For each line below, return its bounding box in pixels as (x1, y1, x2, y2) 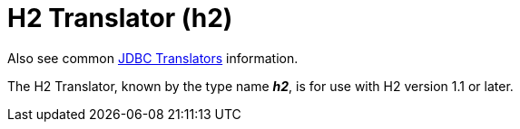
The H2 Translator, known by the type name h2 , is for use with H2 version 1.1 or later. (7, 78, 514, 94)
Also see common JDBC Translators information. (7, 50, 299, 66)
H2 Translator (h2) (7, 3, 233, 33)
